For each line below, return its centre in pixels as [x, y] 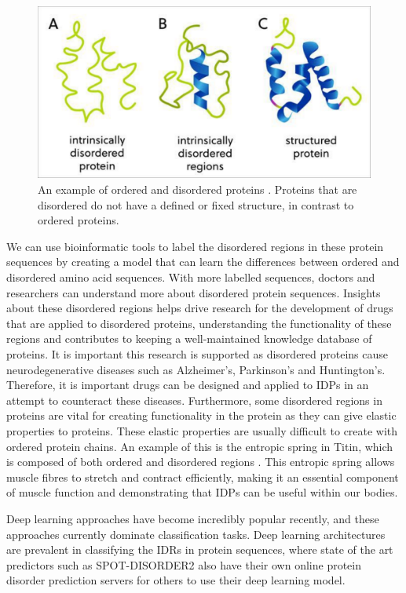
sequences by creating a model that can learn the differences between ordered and [203, 262]
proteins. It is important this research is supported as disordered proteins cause [198, 353]
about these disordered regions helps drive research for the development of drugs [200, 308]
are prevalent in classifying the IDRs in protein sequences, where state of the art [200, 549]
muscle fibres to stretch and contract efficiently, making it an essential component [203, 477]
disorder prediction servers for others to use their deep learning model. [176, 580]
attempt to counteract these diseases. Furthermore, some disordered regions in [194, 400]
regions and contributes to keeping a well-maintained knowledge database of [189, 338]
